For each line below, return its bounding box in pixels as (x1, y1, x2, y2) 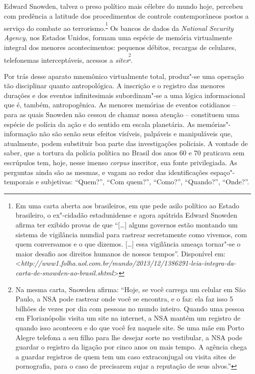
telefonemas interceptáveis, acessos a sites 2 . (4, 51, 133, 65)
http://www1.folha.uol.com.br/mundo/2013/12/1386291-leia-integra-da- (21, 258, 236, 268)
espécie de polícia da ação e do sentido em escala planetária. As (4, 119, 195, 129)
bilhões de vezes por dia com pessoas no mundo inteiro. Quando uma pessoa (15, 303, 245, 313)
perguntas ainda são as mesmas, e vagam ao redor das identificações (4, 167, 208, 177)
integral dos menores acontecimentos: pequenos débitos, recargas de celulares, (4, 42, 236, 52)
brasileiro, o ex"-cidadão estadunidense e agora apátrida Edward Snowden (15, 210, 237, 220)
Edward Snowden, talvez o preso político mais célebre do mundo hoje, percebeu (4, 1, 243, 11)
